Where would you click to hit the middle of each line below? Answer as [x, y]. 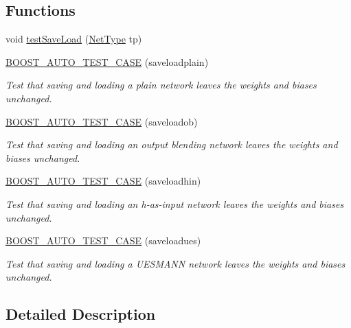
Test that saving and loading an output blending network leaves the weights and [172, 144]
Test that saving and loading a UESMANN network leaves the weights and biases [175, 263]
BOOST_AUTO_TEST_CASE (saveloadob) [102, 121]
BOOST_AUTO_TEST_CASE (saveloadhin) [103, 181]
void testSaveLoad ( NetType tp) [74, 39]
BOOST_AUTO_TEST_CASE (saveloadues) [103, 241]
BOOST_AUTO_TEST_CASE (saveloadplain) [107, 61]
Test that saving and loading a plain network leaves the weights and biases [161, 85]
